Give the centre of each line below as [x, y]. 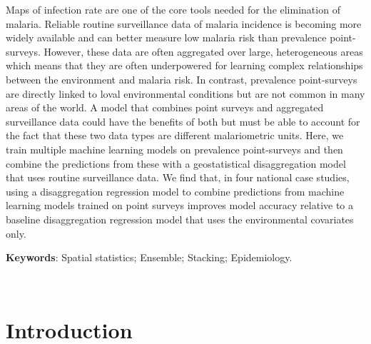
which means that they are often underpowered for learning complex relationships [184, 65]
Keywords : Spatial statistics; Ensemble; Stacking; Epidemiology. [149, 257]
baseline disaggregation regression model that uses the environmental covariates [180, 219]
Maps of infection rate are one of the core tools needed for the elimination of [173, 9]
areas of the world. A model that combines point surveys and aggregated [165, 107]
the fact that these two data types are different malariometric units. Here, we [175, 135]
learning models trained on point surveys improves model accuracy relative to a [180, 205]
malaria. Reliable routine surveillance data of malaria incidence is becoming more [184, 23]
